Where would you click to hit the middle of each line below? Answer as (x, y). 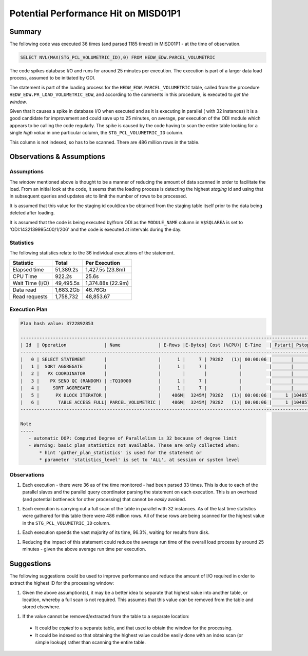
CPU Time (25, 276)
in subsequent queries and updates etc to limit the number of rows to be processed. (98, 196)
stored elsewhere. (41, 607)
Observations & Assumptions (57, 157)
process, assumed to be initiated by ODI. (52, 78)
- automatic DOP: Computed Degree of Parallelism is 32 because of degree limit (133, 438)
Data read (25, 290)
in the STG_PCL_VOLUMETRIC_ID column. (66, 523)
